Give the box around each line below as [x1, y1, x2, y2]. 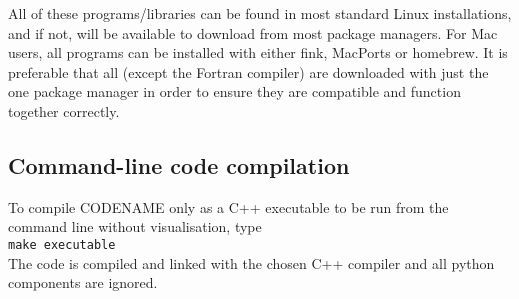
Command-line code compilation [8, 149, 350, 180]
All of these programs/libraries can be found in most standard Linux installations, [8, 3, 512, 23]
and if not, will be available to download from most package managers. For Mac [8, 22, 498, 43]
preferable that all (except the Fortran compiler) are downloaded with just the [8, 61, 489, 82]
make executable [8, 237, 116, 252]
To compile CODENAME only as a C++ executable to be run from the [8, 196, 449, 217]
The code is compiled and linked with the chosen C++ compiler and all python [8, 252, 495, 273]
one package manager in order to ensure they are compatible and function [8, 81, 461, 102]
